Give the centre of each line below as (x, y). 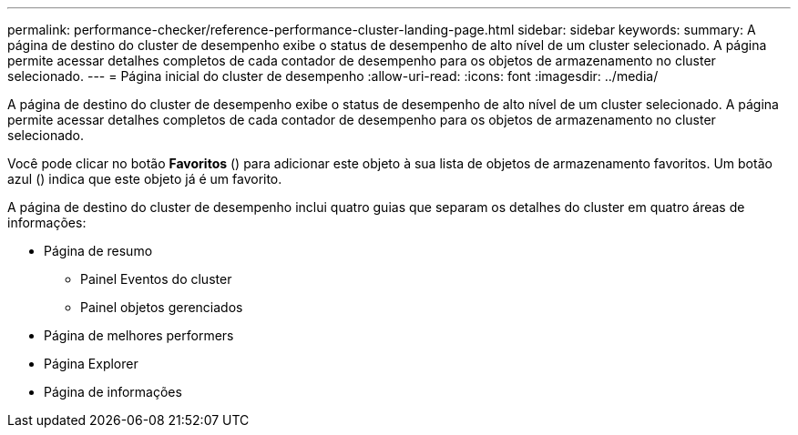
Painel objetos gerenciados (162, 307)
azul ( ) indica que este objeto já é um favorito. (145, 179)
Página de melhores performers (139, 335)
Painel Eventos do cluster (156, 279)
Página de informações (113, 392)
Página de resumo (98, 251)
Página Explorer (91, 364)
